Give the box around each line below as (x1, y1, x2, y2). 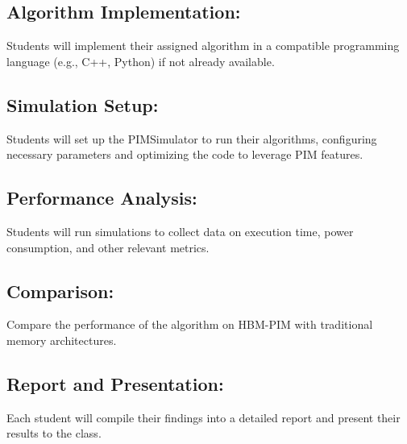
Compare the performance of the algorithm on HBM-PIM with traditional (6, 316, 373, 333)
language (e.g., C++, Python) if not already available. (6, 52, 275, 69)
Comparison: (6, 278, 114, 303)
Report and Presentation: (6, 371, 224, 396)
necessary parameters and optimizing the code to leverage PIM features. (6, 146, 363, 163)
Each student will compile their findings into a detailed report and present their (6, 409, 401, 425)
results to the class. (6, 425, 102, 442)
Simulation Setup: (6, 92, 159, 117)
